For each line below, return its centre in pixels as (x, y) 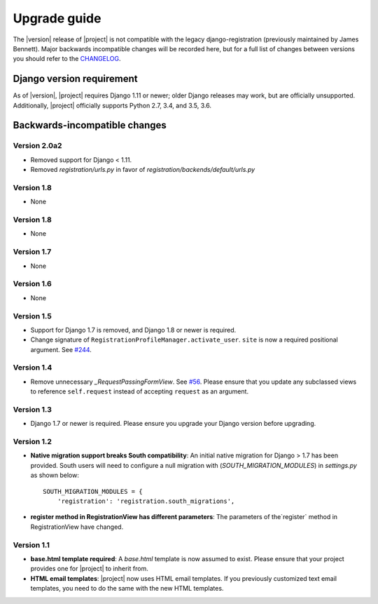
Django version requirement (75, 79)
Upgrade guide (57, 18)
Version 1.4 (33, 368)
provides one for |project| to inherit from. (89, 569)
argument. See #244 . (61, 349)
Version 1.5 (32, 316)
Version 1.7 (32, 252)
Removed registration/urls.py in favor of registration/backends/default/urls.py (143, 170)
